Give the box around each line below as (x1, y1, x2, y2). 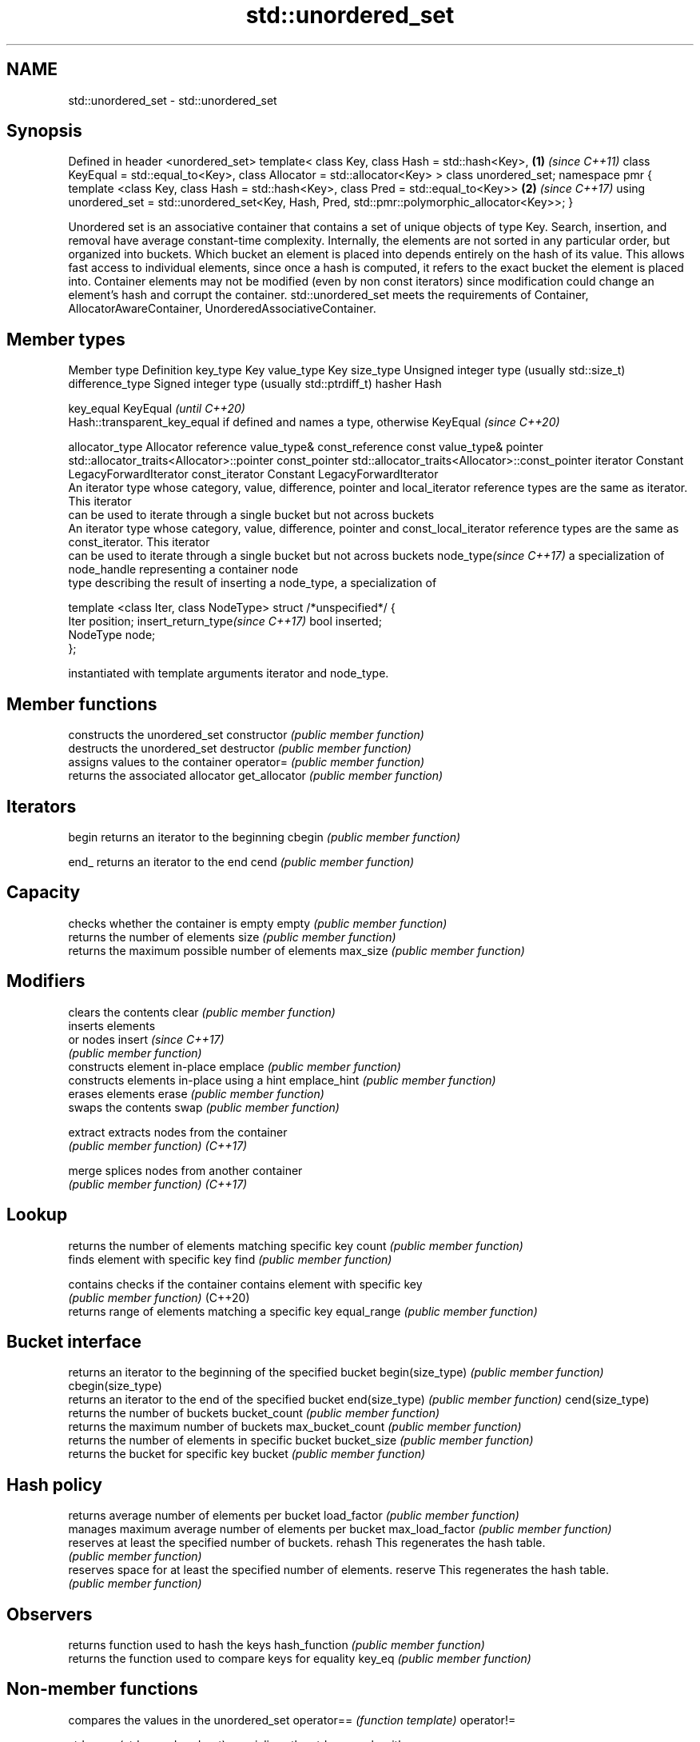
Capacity (6, 882, 81, 903)
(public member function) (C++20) (68, 1290, 250, 1305)
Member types (6, 329, 125, 350)
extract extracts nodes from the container (68, 1125, 288, 1139)
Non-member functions (6, 1679, 198, 1700)
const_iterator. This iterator (68, 535, 210, 549)
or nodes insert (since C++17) (68, 1032, 225, 1046)
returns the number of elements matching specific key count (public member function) (68, 1238, 523, 1253)
